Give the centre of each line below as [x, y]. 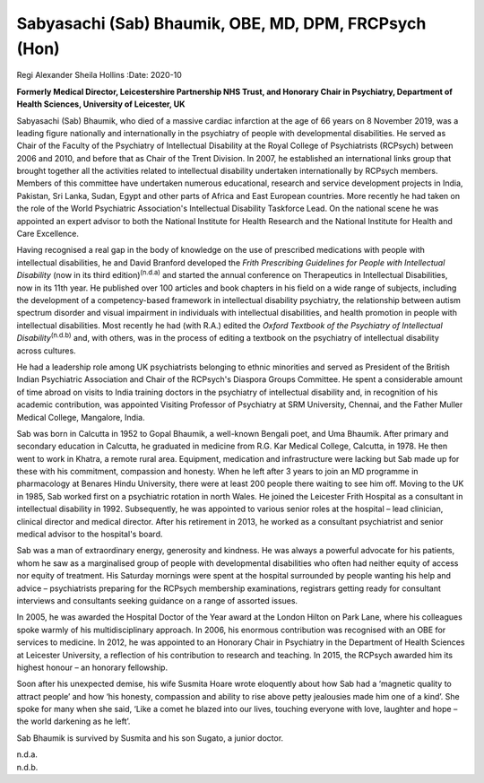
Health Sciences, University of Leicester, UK [101, 104]
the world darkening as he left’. [73, 721]
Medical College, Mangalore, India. [81, 417]
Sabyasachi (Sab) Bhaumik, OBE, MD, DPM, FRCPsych [221, 23]
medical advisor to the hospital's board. [90, 535]
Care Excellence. [48, 234]
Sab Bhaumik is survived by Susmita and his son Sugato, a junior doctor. [150, 738]
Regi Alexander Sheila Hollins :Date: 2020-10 [99, 75]
